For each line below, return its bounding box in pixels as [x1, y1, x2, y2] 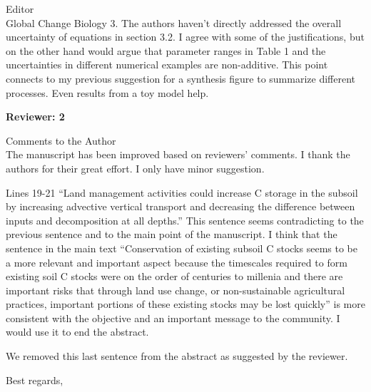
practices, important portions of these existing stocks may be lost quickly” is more [6, 296, 365, 311]
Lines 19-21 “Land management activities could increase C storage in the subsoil [6, 185, 358, 200]
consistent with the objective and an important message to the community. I [6, 310, 340, 325]
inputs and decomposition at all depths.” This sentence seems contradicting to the [6, 212, 364, 227]
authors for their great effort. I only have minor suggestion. [6, 160, 265, 175]
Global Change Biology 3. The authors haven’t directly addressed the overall [6, 15, 342, 30]
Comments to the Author [6, 133, 116, 148]
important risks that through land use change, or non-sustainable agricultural [6, 282, 345, 297]
